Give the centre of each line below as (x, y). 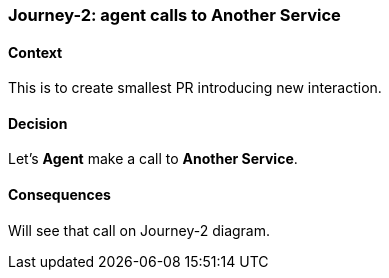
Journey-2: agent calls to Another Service (174, 15)
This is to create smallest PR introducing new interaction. (195, 88)
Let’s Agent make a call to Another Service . (153, 159)
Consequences (59, 195)
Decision (38, 123)
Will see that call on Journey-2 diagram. (139, 230)
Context (35, 52)
